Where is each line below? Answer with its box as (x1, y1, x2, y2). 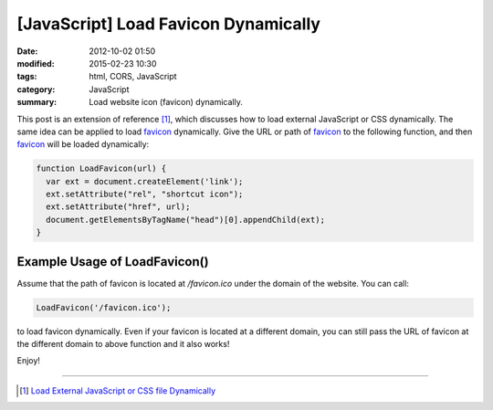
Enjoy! (16, 355, 41, 366)
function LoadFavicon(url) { (36, 163, 167, 173)
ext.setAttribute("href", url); (46, 202, 191, 212)
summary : (16, 97, 58, 108)
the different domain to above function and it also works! (16, 339, 230, 350)
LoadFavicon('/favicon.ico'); (36, 302, 172, 312)
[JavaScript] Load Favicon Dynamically (16, 14, 321, 34)
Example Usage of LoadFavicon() (16, 254, 209, 269)
